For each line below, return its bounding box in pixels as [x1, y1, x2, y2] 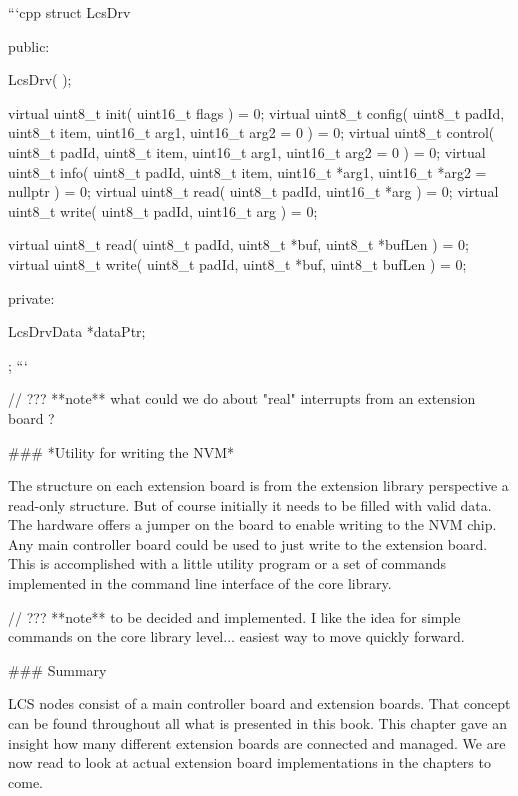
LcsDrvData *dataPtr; [8, 321, 146, 342]
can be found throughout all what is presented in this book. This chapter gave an [8, 713, 508, 734]
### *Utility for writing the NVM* [8, 441, 235, 462]
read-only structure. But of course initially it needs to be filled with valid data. [8, 494, 492, 515]
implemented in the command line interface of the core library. [8, 573, 392, 594]
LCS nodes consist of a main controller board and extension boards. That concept [8, 693, 511, 714]
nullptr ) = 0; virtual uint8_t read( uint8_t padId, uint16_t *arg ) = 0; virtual [8, 181, 499, 202]
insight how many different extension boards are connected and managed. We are [8, 732, 506, 753]
